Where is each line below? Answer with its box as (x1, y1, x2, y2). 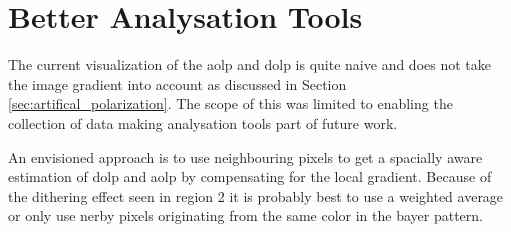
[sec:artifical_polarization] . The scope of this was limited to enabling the (8, 93, 453, 114)
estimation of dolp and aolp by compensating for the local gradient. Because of (8, 166, 492, 187)
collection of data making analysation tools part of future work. (8, 112, 398, 133)
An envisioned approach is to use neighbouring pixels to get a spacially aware (8, 146, 483, 167)
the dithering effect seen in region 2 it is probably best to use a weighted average (8, 185, 504, 206)
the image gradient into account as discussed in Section (8, 73, 347, 94)
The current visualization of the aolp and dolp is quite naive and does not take (8, 54, 491, 75)
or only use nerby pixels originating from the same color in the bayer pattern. (8, 205, 483, 226)
